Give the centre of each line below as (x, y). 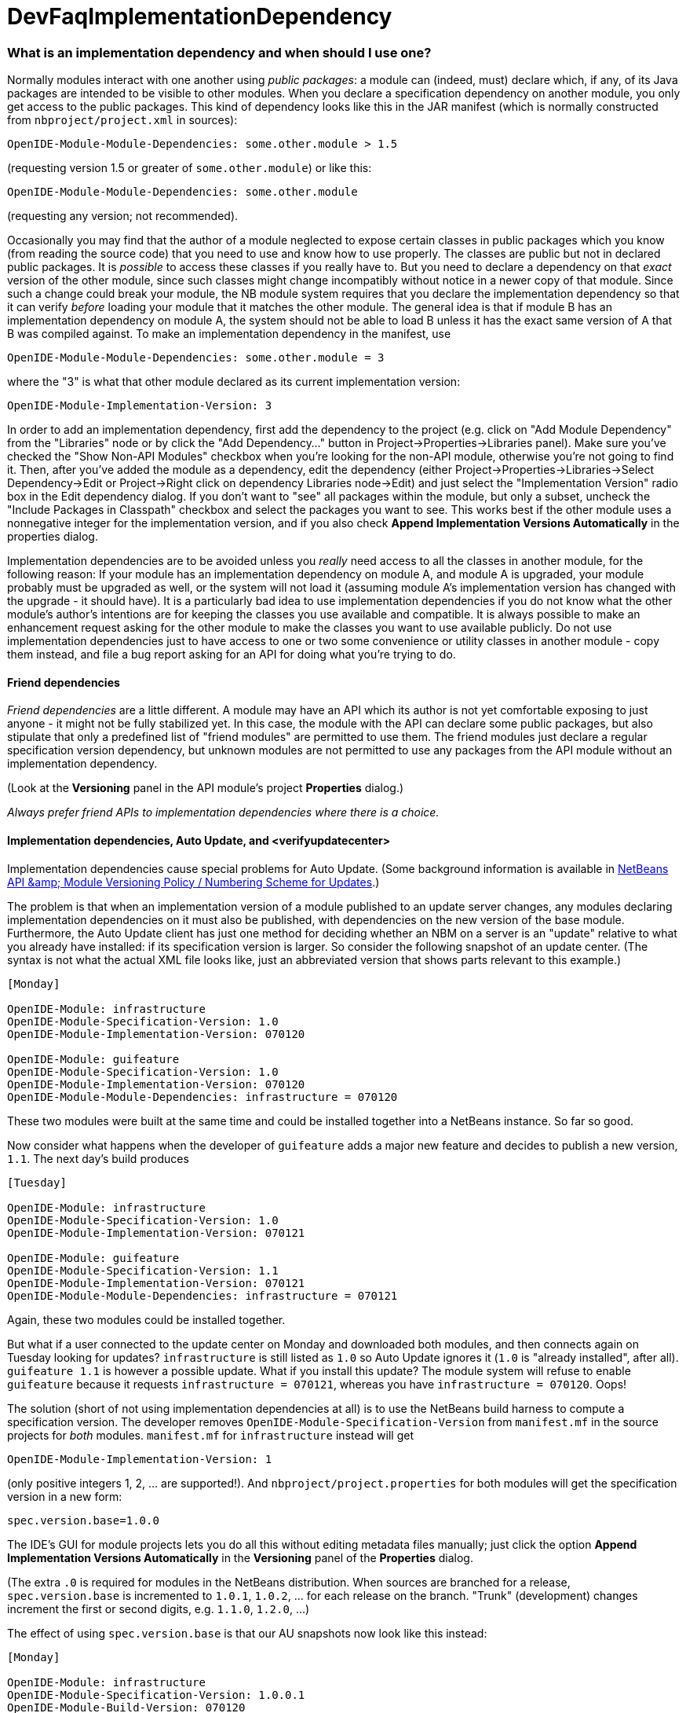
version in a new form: (65, 1496)
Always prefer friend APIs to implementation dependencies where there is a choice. (223, 812)
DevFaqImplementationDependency (200, 17)
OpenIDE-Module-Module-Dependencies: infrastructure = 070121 (203, 1295)
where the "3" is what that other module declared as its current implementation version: (234, 382)
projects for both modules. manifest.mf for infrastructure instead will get (210, 1435)
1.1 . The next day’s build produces (98, 1158)
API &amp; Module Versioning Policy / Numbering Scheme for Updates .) (193, 882)
